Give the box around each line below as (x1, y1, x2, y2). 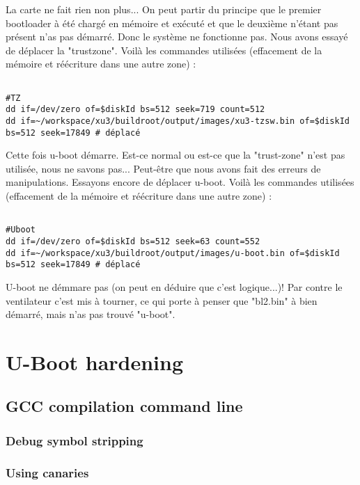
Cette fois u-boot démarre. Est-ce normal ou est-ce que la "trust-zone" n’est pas (6, 148, 345, 162)
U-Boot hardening (6, 347, 184, 376)
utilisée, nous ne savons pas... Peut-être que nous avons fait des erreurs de (6, 161, 321, 175)
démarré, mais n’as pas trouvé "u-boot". (6, 307, 175, 321)
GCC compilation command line (6, 395, 243, 417)
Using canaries (6, 463, 89, 481)
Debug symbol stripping (6, 431, 143, 449)
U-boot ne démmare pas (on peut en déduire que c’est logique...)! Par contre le (6, 279, 343, 294)
